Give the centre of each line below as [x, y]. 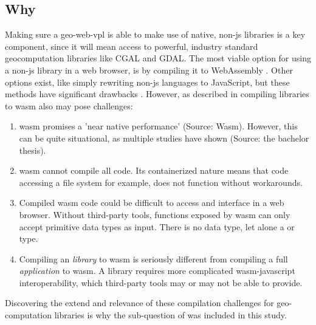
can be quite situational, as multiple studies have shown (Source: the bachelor [164, 138]
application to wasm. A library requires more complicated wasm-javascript [157, 271]
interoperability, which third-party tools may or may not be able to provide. [161, 282]
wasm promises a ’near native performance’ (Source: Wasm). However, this [158, 126]
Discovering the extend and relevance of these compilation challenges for [139, 303]
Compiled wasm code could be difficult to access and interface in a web [152, 203]
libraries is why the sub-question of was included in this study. [170, 315]
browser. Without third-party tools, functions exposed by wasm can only [155, 214]
